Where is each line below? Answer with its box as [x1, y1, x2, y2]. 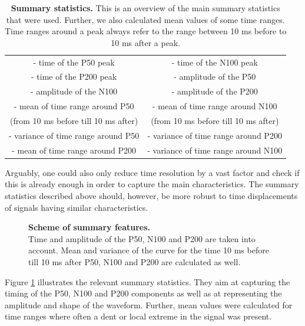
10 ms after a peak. [111, 36, 181, 48]
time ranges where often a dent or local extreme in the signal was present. [5, 310, 272, 322]
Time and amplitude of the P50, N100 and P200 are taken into [28, 232, 256, 244]
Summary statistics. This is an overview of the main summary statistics [11, 2, 280, 14]
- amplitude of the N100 [31, 85, 118, 97]
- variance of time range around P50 [9, 129, 140, 141]
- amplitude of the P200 [171, 85, 258, 97]
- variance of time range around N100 [147, 144, 283, 156]
